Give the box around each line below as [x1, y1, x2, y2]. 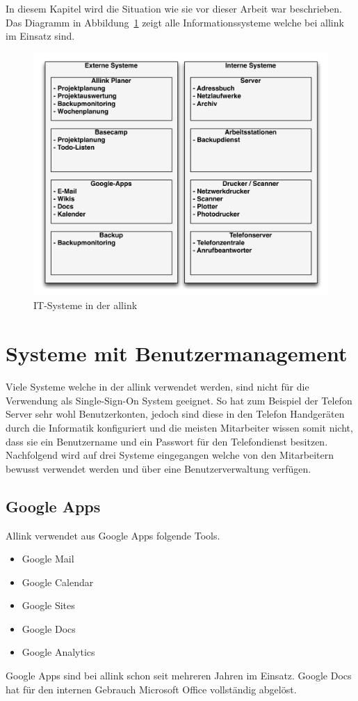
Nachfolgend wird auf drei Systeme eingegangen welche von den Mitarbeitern [6, 448, 334, 462]
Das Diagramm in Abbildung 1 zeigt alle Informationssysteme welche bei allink [6, 15, 344, 29]
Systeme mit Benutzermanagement [6, 339, 348, 368]
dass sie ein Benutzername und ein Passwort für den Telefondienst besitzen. [6, 434, 328, 448]
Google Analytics [22, 645, 95, 659]
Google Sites [22, 598, 75, 613]
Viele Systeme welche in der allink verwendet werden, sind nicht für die [6, 379, 309, 394]
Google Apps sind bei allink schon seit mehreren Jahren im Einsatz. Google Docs [6, 668, 352, 683]
